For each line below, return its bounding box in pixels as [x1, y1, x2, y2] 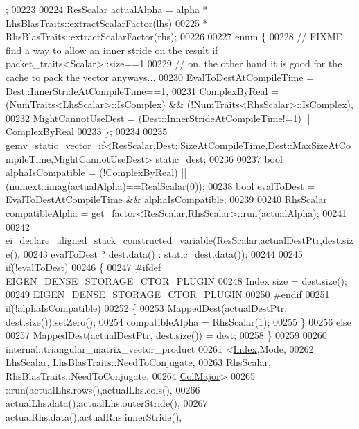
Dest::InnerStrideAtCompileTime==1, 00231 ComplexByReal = [6, 83, 279, 98]
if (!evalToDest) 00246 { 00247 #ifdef [6, 260, 161, 274]
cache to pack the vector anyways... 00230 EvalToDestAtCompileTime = [6, 69, 315, 84]
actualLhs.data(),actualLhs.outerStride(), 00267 [6, 396, 208, 410]
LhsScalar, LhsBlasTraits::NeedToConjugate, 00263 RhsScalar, [6, 355, 271, 369]
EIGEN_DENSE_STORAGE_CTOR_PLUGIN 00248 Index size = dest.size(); [6, 273, 347, 288]
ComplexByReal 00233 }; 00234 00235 [6, 124, 168, 139]
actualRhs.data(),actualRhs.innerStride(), [6, 409, 182, 423]
